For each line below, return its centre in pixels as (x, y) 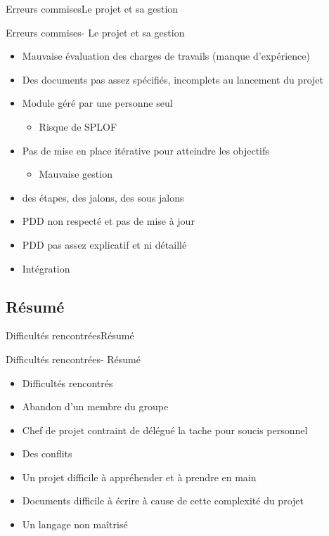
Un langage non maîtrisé (75, 524)
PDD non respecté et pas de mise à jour (108, 221)
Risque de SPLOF (78, 126)
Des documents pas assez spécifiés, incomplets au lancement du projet (173, 79)
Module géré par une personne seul (97, 103)
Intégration (46, 268)
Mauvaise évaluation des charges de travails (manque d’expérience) (166, 56)
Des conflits (47, 453)
